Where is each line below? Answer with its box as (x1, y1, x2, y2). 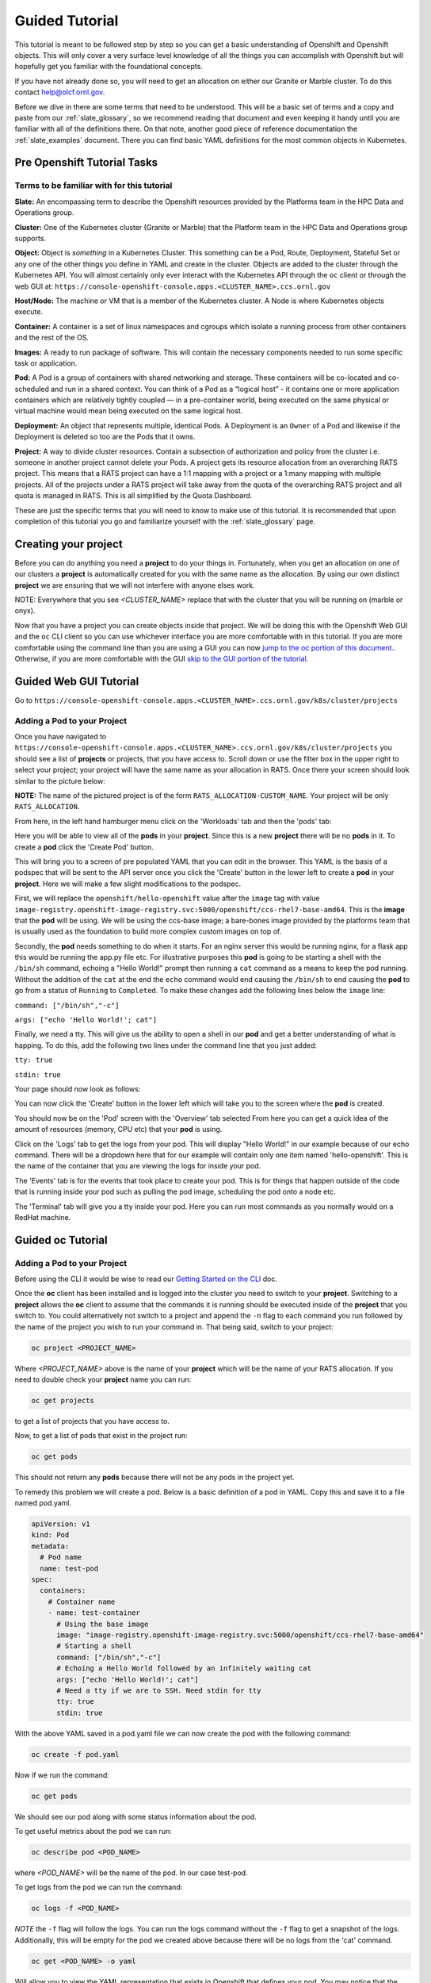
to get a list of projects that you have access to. (14, 1416, 170, 1425)
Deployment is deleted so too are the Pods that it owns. (14, 432, 196, 442)
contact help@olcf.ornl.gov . (14, 87, 105, 97)
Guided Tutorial (14, 12, 119, 29)
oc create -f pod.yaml (31, 1750, 120, 1759)
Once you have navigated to (14, 732, 107, 742)
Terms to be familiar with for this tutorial (14, 180, 173, 191)
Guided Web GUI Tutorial (14, 674, 139, 688)
